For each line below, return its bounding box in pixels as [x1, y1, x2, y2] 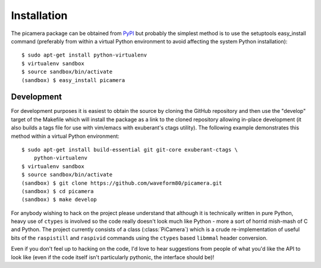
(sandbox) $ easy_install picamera [21, 77, 125, 83]
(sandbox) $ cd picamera [21, 188, 94, 194]
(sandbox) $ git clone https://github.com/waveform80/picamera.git [21, 179, 222, 187]
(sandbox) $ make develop [21, 196, 97, 203]
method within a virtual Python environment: [11, 133, 120, 140]
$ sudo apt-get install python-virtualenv [21, 52, 147, 59]
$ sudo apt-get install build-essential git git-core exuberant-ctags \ [21, 146, 238, 153]
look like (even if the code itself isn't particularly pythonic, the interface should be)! [11, 253, 215, 261]
